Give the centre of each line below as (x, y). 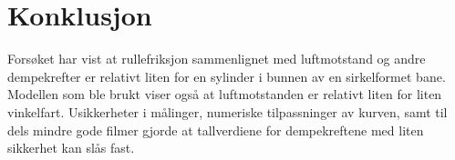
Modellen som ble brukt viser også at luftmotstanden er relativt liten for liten (225, 94)
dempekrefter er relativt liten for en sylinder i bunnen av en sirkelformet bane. (227, 76)
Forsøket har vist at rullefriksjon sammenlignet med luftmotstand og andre (217, 59)
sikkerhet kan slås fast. (71, 148)
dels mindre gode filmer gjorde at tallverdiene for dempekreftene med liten (216, 130)
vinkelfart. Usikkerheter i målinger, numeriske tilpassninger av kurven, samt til (227, 111)
